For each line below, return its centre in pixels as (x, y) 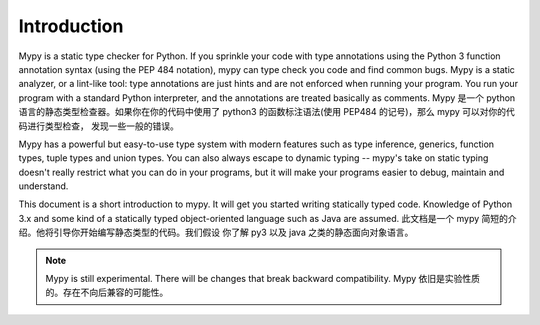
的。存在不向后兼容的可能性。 (107, 292)
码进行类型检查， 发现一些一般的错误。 (98, 126)
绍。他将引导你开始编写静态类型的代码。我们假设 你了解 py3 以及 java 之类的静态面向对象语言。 (216, 232)
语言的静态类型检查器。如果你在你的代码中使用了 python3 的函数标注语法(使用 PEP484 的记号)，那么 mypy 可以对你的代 (266, 112)
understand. (43, 186)
